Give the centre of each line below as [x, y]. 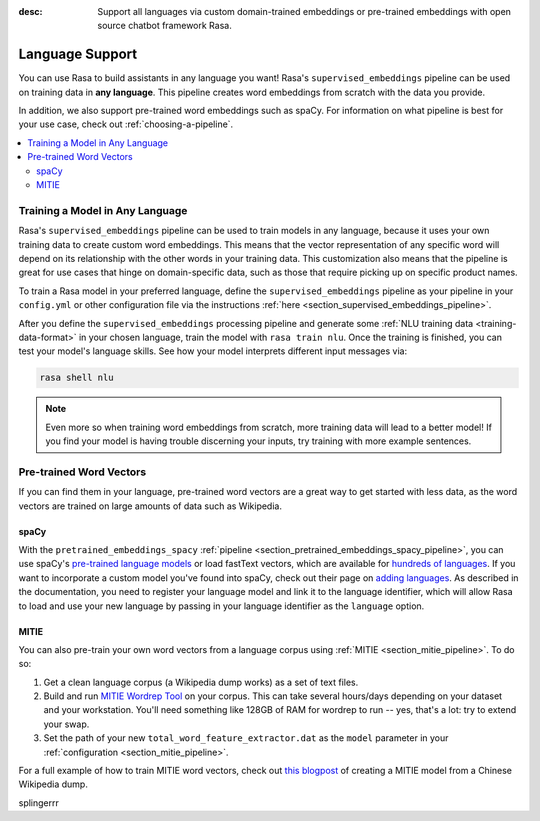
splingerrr [39, 802]
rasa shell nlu [76, 378]
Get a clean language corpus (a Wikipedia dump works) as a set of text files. [201, 682]
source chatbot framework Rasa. [164, 26]
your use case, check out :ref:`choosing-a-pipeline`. [126, 124]
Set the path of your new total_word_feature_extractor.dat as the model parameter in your [246, 738]
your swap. [66, 724]
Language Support [78, 54]
